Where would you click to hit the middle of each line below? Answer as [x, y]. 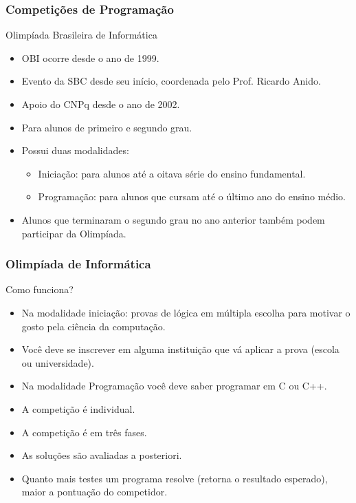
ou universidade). [58, 362]
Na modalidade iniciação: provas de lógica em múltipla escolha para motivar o [186, 312]
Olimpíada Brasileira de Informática [81, 35]
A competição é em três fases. [84, 432]
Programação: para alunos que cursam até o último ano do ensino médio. [192, 196]
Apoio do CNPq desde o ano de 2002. [101, 104]
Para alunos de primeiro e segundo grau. [107, 127]
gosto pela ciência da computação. [93, 326]
